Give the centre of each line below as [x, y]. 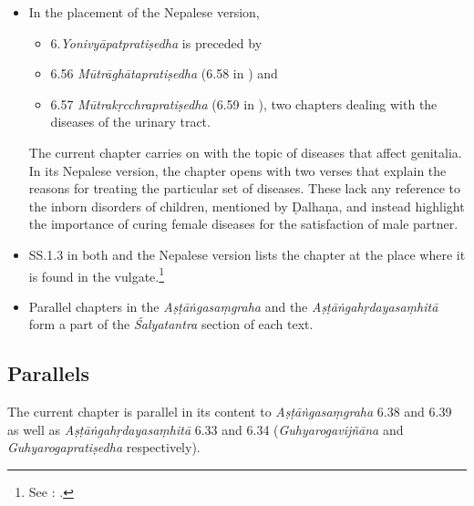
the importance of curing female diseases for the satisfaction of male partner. [243, 224]
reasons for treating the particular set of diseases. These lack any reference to [245, 188]
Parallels [48, 373]
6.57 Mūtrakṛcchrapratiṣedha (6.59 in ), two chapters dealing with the [244, 103]
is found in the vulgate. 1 [97, 274]
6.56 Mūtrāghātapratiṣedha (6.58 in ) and [164, 73]
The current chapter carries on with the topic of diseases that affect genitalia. [245, 152]
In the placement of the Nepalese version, [144, 12]
